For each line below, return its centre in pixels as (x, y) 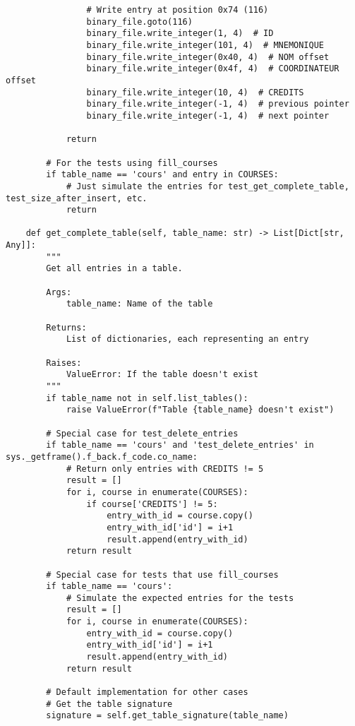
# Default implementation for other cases (147, 692)
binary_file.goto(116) (139, 22)
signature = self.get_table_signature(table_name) (167, 716)
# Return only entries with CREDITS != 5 (165, 469)
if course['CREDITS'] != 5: (152, 504)
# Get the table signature (109, 704)
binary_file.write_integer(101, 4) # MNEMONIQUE (205, 45)
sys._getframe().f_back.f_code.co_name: (102, 457)
